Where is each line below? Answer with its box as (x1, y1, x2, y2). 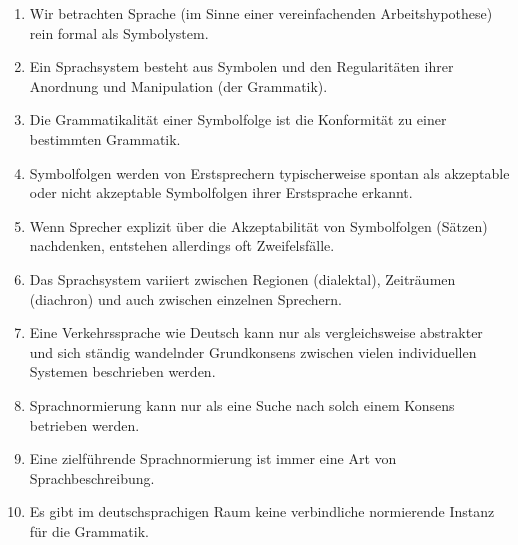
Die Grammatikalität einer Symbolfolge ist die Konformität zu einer (29, 109, 447, 130)
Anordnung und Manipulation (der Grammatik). (29, 75, 328, 96)
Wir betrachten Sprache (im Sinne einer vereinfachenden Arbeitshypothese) (29, 3, 493, 23)
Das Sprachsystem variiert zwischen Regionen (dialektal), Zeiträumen (29, 268, 456, 289)
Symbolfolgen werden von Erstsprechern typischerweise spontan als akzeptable (29, 162, 510, 183)
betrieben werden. (29, 414, 140, 435)
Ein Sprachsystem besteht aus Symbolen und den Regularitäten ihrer (29, 56, 454, 77)
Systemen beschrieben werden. (29, 361, 216, 382)
